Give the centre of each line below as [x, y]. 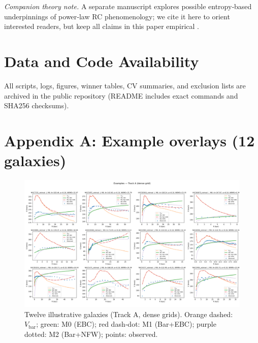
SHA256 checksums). [37, 105]
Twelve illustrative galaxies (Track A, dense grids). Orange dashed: [129, 314]
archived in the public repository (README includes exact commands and [121, 95]
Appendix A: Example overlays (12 [130, 140]
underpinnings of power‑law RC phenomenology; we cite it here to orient [117, 16]
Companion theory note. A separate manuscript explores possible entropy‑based [128, 6]
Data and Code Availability [102, 61]
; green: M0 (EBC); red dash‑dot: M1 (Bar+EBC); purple [126, 324]
